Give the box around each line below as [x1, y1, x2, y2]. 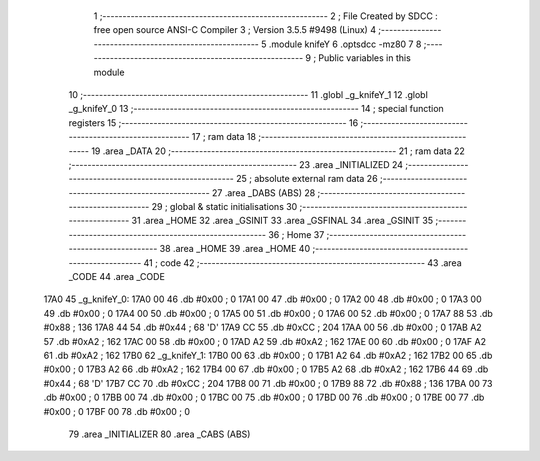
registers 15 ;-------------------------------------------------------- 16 [68, 116, 359, 129]
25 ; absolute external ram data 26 [235, 173, 379, 185]
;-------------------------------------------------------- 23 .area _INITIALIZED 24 [68, 158, 404, 170]
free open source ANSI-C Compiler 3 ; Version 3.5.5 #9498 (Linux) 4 [93, 24, 377, 36]
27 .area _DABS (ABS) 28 [211, 186, 316, 199]
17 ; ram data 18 [191, 131, 257, 143]
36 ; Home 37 [268, 228, 325, 240]
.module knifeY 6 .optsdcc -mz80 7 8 [268, 38, 422, 50]
